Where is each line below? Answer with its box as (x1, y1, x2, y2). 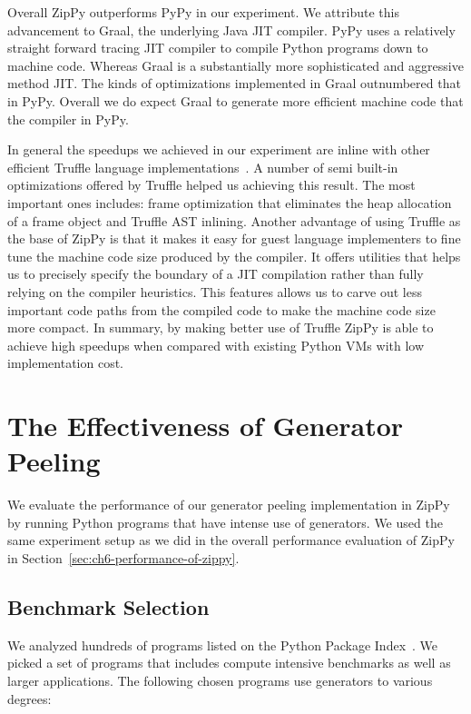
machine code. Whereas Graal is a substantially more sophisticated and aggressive (7, 55, 464, 74)
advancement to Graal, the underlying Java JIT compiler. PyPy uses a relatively (7, 20, 456, 39)
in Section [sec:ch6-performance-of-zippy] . (7, 548, 240, 567)
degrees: (7, 689, 52, 708)
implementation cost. (7, 353, 124, 372)
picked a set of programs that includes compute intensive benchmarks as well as (7, 653, 451, 672)
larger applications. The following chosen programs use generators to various (7, 670, 433, 689)
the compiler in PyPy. (7, 109, 129, 128)
